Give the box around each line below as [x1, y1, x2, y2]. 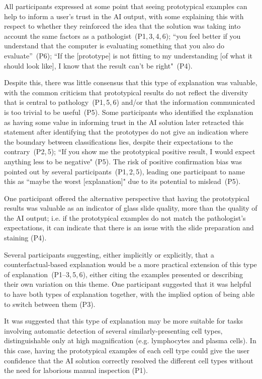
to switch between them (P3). [4, 298, 96, 309]
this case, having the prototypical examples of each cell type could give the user [4, 345, 250, 355]
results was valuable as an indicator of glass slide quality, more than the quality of [4, 203, 257, 213]
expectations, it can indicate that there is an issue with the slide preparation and [4, 222, 254, 233]
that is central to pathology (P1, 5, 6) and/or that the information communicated [4, 97, 255, 107]
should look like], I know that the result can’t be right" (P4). [4, 60, 193, 71]
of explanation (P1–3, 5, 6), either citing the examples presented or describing [4, 269, 243, 279]
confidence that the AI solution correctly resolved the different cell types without [4, 355, 253, 365]
